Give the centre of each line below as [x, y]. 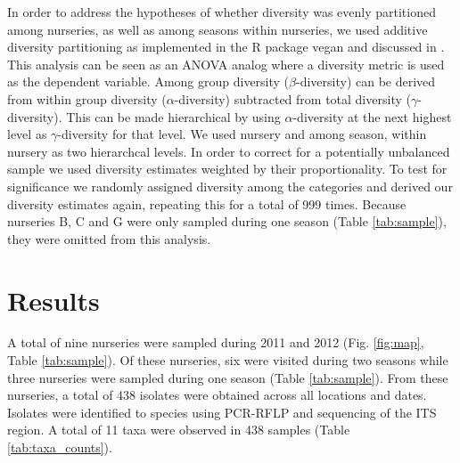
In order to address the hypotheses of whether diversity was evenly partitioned [222, 12]
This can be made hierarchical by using [173, 116]
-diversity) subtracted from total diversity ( [292, 98]
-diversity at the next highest [372, 116]
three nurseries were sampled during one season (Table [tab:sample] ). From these [228, 377]
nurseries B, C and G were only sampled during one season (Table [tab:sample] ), [227, 221]
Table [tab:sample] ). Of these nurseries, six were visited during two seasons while [228, 360]
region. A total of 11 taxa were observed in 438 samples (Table [179, 430]
